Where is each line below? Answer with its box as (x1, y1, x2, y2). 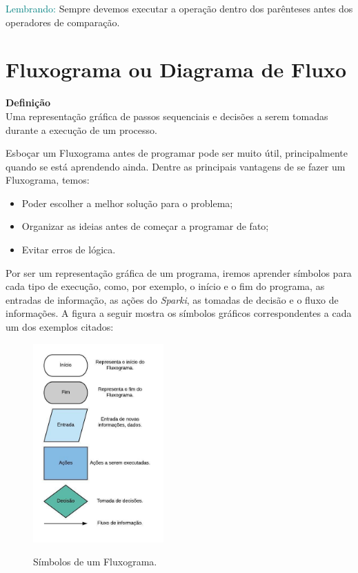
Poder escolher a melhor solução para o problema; (21, 195, 233, 210)
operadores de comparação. (6, 14, 120, 29)
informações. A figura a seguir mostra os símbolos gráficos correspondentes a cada (6, 306, 352, 320)
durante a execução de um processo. (6, 122, 157, 137)
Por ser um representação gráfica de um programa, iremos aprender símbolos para (6, 265, 352, 280)
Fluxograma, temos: (6, 173, 90, 187)
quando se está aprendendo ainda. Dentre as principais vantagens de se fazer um (6, 159, 346, 173)
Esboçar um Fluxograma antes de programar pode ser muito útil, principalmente (6, 146, 348, 160)
